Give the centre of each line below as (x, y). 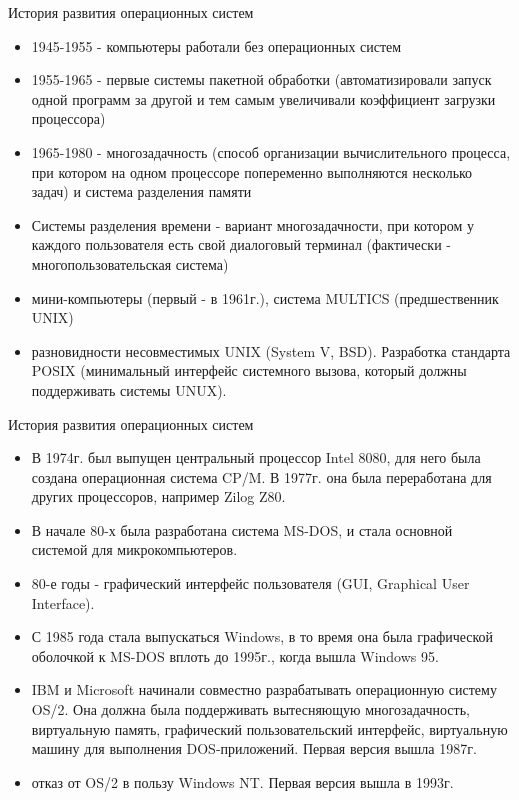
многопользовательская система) (130, 263)
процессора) (68, 118)
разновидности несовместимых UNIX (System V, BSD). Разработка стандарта (271, 350)
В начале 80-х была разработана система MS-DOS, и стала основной (242, 529)
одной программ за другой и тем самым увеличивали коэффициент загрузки (263, 98)
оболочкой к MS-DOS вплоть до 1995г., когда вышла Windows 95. (235, 655)
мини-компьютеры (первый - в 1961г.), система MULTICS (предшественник (265, 297)
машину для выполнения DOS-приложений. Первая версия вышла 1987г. (254, 748)
